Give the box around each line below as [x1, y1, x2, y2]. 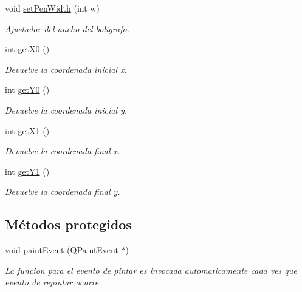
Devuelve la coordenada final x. [5, 144, 120, 157]
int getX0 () [5, 42, 50, 55]
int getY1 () [5, 165, 50, 177]
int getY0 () [5, 83, 50, 96]
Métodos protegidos [5, 215, 132, 234]
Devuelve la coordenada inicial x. [5, 63, 127, 75]
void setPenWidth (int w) [5, 2, 100, 14]
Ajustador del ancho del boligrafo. [5, 22, 129, 35]
